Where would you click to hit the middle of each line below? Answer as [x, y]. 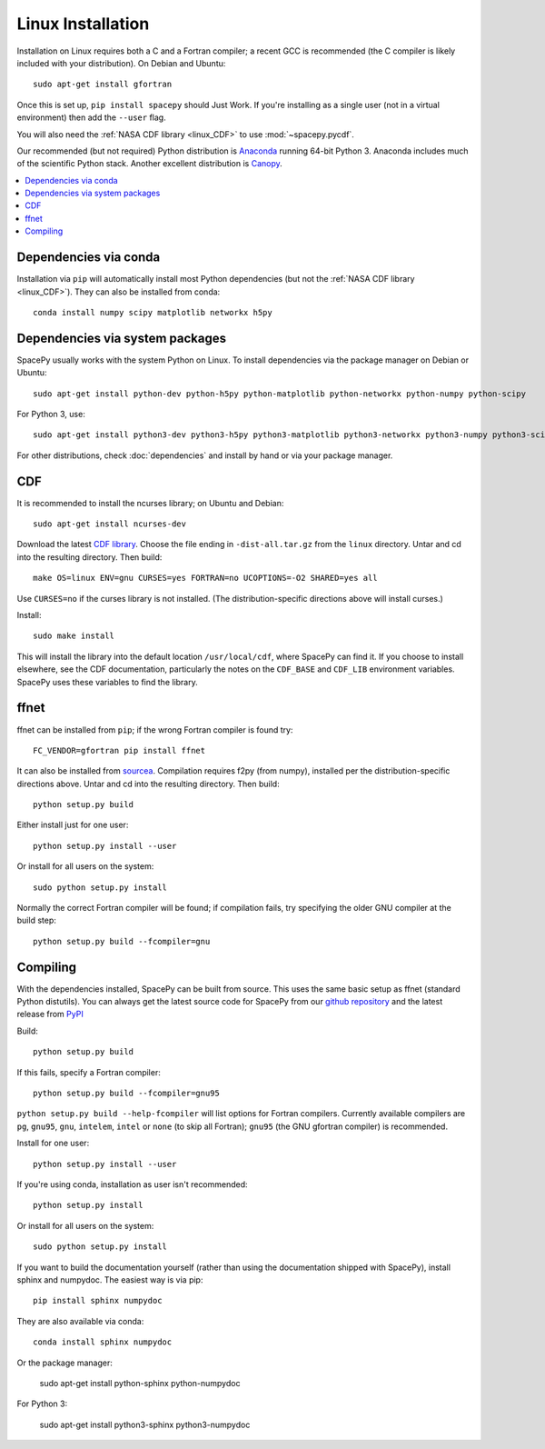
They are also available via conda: [80, 1321]
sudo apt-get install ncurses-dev [109, 524]
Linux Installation [83, 24]
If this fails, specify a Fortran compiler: [89, 1072]
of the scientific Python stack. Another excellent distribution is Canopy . [150, 164]
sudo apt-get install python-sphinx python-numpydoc [140, 1383]
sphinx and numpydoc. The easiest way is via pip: [110, 1279]
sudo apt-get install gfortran [103, 85]
